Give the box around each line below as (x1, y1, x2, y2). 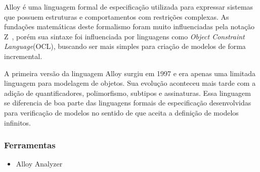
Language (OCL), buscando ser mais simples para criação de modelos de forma (4, 41, 246, 51)
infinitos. (4, 117, 31, 128)
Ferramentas (4, 139, 56, 151)
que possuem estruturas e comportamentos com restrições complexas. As (4, 11, 229, 22)
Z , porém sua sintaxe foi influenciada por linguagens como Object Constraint (4, 31, 245, 41)
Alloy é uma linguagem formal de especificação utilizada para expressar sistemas (4, 2, 253, 12)
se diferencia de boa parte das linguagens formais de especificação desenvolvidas (4, 97, 251, 108)
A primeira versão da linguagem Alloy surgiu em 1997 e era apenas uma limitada (4, 68, 256, 78)
